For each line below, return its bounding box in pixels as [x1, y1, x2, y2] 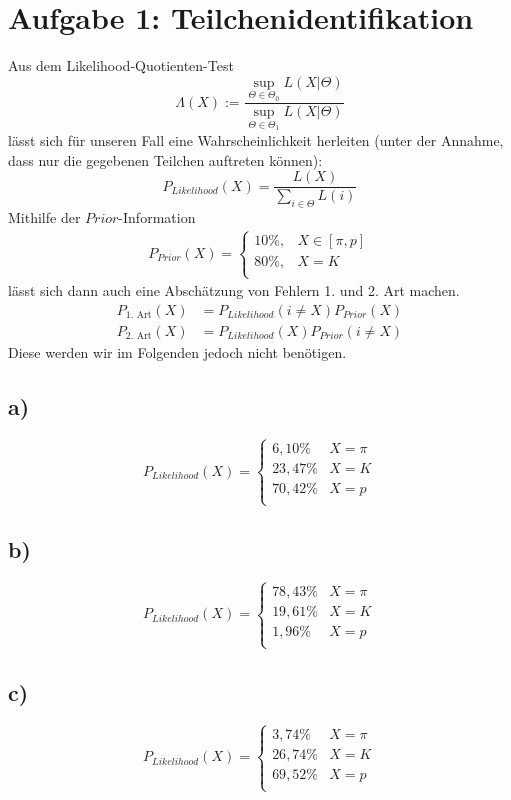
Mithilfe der [8, 207, 81, 228]
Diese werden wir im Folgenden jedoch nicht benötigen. [8, 341, 347, 362]
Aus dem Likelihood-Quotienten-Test [8, 55, 234, 76]
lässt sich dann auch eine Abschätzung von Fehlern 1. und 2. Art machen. [8, 280, 460, 301]
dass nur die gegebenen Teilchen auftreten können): [8, 149, 323, 170]
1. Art [125, 310, 152, 321]
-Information [118, 207, 196, 228]
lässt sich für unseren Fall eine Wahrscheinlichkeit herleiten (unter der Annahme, [8, 130, 504, 150]
